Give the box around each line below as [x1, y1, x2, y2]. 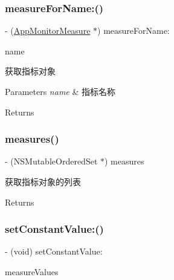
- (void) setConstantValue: [5, 245, 103, 258]
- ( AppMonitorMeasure [5, 24, 91, 37]
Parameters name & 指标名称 [5, 85, 115, 97]
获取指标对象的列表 [5, 175, 81, 187]
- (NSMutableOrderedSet [5, 155, 98, 168]
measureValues [5, 265, 59, 278]
